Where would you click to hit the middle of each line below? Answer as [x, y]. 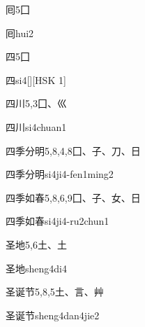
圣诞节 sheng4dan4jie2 [53, 315]
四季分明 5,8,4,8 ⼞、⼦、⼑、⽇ [73, 150]
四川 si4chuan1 [36, 126]
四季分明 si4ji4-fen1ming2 [60, 174]
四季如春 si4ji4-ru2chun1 [58, 221]
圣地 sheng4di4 [36, 268]
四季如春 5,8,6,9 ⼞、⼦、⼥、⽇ [73, 197]
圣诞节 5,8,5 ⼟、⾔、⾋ [55, 292]
